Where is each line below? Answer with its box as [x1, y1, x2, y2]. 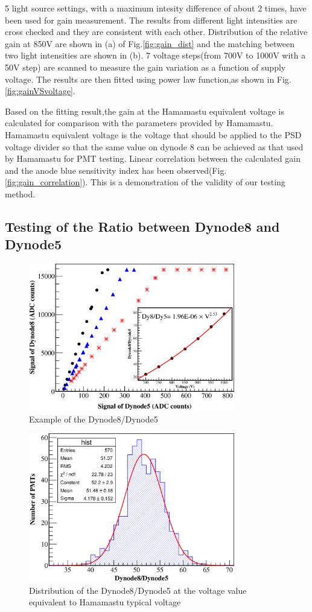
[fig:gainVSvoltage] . [5, 84, 75, 97]
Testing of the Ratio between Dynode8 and [5, 217, 280, 235]
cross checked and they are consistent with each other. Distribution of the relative [5, 25, 308, 38]
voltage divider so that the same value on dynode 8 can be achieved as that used [5, 140, 304, 153]
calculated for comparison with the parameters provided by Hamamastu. [5, 116, 273, 129]
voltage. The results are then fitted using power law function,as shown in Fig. [5, 72, 291, 85]
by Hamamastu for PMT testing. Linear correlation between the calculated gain [5, 152, 301, 165]
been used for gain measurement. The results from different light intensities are [5, 13, 298, 26]
